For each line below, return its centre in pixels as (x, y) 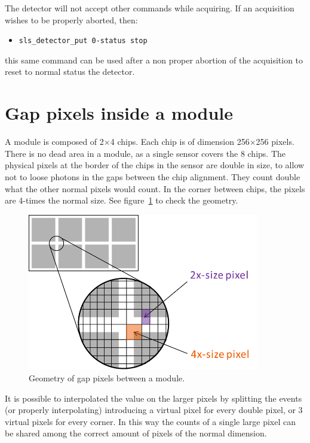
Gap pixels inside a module (119, 113)
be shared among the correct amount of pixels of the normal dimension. (136, 433)
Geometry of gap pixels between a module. (107, 377)
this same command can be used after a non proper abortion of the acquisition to (154, 60)
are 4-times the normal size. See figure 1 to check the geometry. (122, 200)
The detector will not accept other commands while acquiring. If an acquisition (150, 8)
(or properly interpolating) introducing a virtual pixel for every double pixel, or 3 (154, 410)
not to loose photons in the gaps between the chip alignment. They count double (153, 176)
